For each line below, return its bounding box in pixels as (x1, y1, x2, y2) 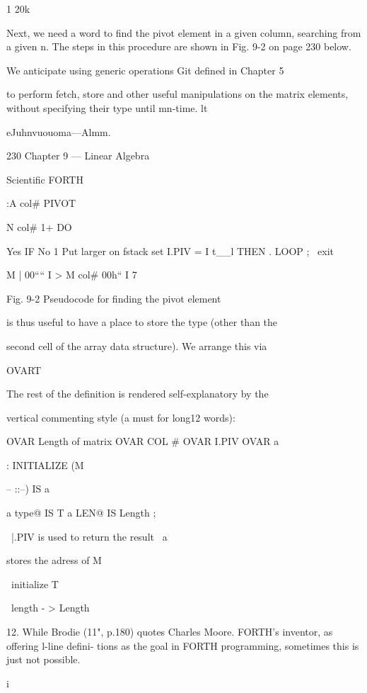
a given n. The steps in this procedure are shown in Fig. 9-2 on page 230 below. (6, 39, 351, 54)
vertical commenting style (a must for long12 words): (6, 410, 235, 424)
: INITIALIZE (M (6, 457, 84, 472)
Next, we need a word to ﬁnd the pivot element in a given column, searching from (6, 25, 361, 40)
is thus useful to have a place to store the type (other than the (6, 315, 278, 329)
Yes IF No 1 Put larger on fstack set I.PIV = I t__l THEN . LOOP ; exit (6, 243, 334, 258)
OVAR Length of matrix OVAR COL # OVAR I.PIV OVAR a (6, 434, 279, 449)
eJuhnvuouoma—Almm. (6, 124, 111, 139)
